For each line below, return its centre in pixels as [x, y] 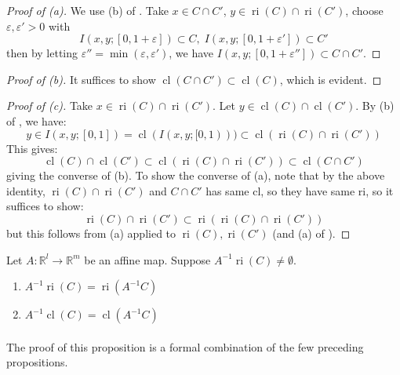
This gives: [32, 148]
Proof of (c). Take [50, 106]
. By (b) [375, 106]
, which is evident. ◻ [331, 79]
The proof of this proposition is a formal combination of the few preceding [185, 346]
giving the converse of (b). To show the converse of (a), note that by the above [196, 175]
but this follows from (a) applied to [91, 233]
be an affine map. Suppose [147, 259]
